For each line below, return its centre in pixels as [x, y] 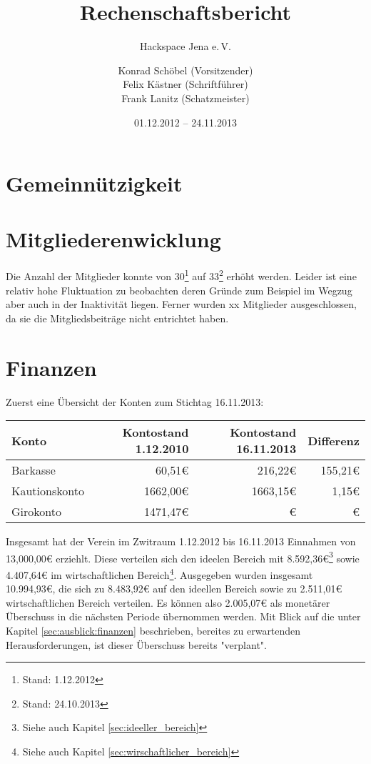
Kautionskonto [48, 491]
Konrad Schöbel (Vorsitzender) [185, 70]
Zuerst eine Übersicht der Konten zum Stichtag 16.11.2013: [135, 401]
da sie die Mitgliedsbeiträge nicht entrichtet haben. [117, 318]
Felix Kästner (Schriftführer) [185, 84]
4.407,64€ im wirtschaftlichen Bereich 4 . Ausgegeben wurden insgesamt [159, 574]
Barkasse [34, 470]
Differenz [334, 440]
